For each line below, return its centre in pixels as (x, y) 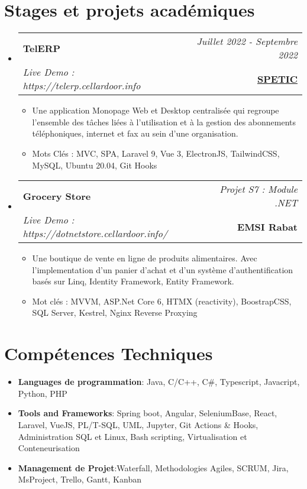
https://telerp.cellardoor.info (82, 86)
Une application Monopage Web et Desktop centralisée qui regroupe (156, 110)
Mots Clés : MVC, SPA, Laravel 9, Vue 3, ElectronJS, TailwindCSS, (156, 153)
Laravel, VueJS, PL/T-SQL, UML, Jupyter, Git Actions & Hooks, (138, 424)
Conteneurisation (49, 448)
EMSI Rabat (267, 226)
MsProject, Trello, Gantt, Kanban (80, 479)
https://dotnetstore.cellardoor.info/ (95, 234)
